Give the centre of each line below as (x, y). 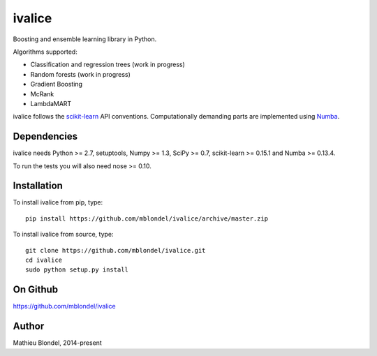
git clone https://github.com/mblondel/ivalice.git (116, 250)
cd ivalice (44, 260)
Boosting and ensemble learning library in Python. (85, 39)
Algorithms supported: (45, 52)
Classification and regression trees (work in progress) (108, 65)
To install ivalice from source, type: (64, 235)
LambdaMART (51, 103)
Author (29, 326)
